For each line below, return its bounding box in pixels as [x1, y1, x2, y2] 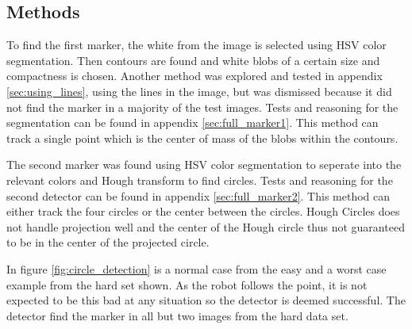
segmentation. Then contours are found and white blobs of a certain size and [6, 52, 380, 68]
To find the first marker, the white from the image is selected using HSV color [6, 36, 387, 53]
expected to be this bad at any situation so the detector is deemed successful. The [6, 292, 406, 308]
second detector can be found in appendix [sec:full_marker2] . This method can [6, 187, 391, 204]
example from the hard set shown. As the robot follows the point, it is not [6, 276, 368, 293]
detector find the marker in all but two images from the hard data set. [6, 307, 348, 323]
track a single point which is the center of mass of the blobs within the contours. [6, 129, 399, 146]
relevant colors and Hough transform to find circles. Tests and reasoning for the [6, 171, 393, 188]
